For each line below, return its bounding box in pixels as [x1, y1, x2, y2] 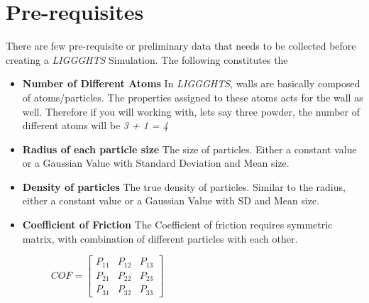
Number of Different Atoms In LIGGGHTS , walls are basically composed [22, 76, 360, 91]
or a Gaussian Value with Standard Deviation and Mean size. [22, 155, 290, 170]
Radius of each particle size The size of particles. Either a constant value [22, 141, 357, 156]
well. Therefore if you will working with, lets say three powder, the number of [22, 104, 360, 119]
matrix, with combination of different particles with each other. [22, 231, 298, 246]
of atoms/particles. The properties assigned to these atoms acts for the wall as [22, 89, 363, 104]
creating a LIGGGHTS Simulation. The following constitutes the [6, 52, 288, 67]
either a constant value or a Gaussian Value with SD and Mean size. [22, 193, 320, 208]
